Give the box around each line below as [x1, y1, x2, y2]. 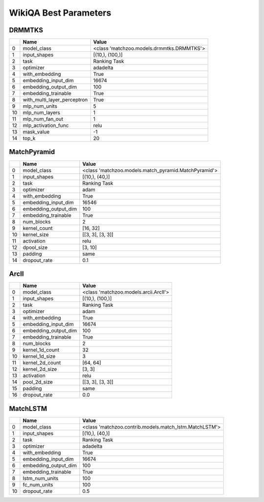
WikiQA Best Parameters [9, 7, 111, 18]
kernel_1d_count [22, 346, 60, 353]
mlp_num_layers [22, 109, 61, 116]
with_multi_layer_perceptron [22, 96, 88, 103]
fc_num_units [22, 481, 53, 488]
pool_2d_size [22, 379, 53, 386]
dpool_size [22, 244, 48, 251]
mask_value [22, 129, 50, 136]
